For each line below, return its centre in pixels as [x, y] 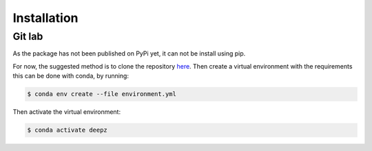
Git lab [28, 36]
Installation [45, 18]
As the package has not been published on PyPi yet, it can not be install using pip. [129, 54]
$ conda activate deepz [68, 130]
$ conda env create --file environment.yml [102, 94]
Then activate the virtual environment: [66, 112]
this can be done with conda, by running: [71, 76]
